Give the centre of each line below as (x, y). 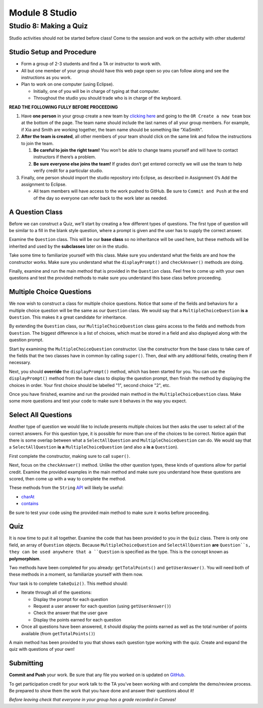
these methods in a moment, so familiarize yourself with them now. (76, 575)
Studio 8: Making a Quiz (48, 26)
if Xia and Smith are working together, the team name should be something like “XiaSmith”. (112, 129)
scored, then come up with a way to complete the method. (68, 478)
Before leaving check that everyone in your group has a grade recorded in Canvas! (93, 700)
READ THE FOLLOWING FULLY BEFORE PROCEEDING (64, 107)
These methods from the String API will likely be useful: (66, 488)
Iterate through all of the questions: (56, 592)
